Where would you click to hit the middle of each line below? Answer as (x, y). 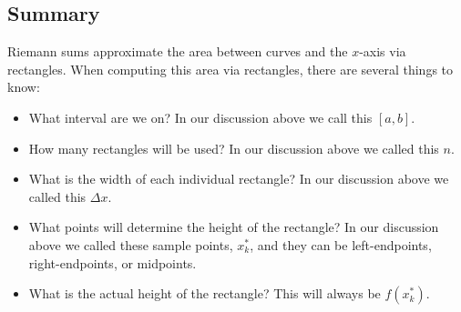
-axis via (383, 51)
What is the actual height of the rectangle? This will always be (205, 293)
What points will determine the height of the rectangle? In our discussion (234, 227)
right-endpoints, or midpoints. (113, 262)
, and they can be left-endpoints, (341, 244)
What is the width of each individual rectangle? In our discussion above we (239, 179)
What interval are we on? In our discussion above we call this (200, 117)
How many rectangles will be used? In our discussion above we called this (234, 148)
